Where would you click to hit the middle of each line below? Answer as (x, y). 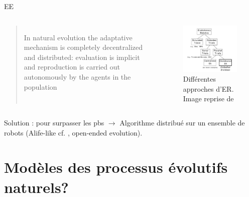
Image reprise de (208, 98)
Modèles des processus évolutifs (116, 167)
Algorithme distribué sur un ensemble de (182, 123)
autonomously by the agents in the (77, 76)
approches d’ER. (208, 88)
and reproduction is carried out (72, 67)
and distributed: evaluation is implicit (82, 57)
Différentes (199, 79)
